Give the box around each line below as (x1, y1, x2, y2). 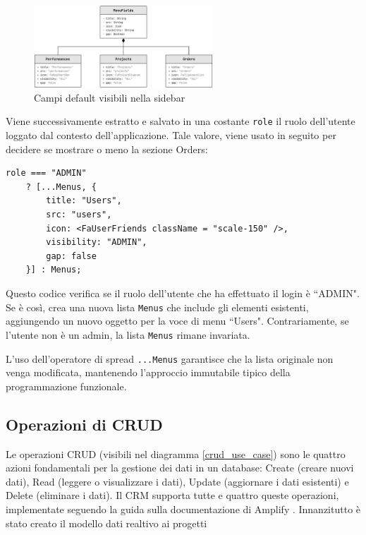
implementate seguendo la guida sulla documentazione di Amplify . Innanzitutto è (6, 501, 361, 516)
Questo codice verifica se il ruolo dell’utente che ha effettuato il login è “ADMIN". (6, 286, 360, 301)
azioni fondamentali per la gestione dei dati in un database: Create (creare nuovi (6, 460, 354, 475)
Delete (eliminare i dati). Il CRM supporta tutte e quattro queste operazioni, (6, 488, 339, 503)
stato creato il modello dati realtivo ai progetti (6, 515, 207, 530)
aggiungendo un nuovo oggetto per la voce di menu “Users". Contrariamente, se (6, 313, 349, 328)
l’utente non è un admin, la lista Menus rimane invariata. (6, 327, 250, 342)
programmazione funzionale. (6, 378, 127, 393)
